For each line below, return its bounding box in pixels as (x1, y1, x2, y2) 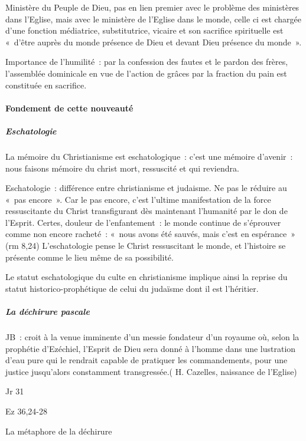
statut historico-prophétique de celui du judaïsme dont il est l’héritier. (5, 282, 259, 294)
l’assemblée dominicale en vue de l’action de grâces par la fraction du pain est (5, 67, 287, 79)
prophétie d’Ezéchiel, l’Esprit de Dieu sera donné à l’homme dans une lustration (5, 342, 296, 354)
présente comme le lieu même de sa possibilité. (5, 251, 174, 263)
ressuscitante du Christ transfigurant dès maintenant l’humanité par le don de (5, 205, 288, 217)
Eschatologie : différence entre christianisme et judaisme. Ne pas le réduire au (5, 182, 287, 194)
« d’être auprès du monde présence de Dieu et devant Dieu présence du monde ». (5, 35, 302, 48)
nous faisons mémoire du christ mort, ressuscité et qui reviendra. (5, 162, 239, 174)
